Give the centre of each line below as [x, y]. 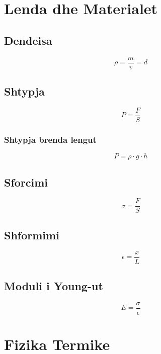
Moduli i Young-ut [54, 286]
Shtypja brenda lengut [50, 139]
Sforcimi [26, 182]
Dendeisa [28, 40]
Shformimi [32, 235]
